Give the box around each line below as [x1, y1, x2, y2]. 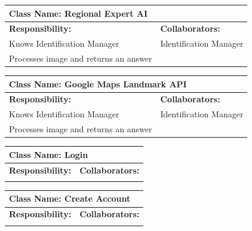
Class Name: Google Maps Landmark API [9, 77, 187, 90]
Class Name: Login [9, 148, 88, 160]
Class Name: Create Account [9, 192, 131, 205]
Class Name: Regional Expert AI [9, 7, 148, 19]
